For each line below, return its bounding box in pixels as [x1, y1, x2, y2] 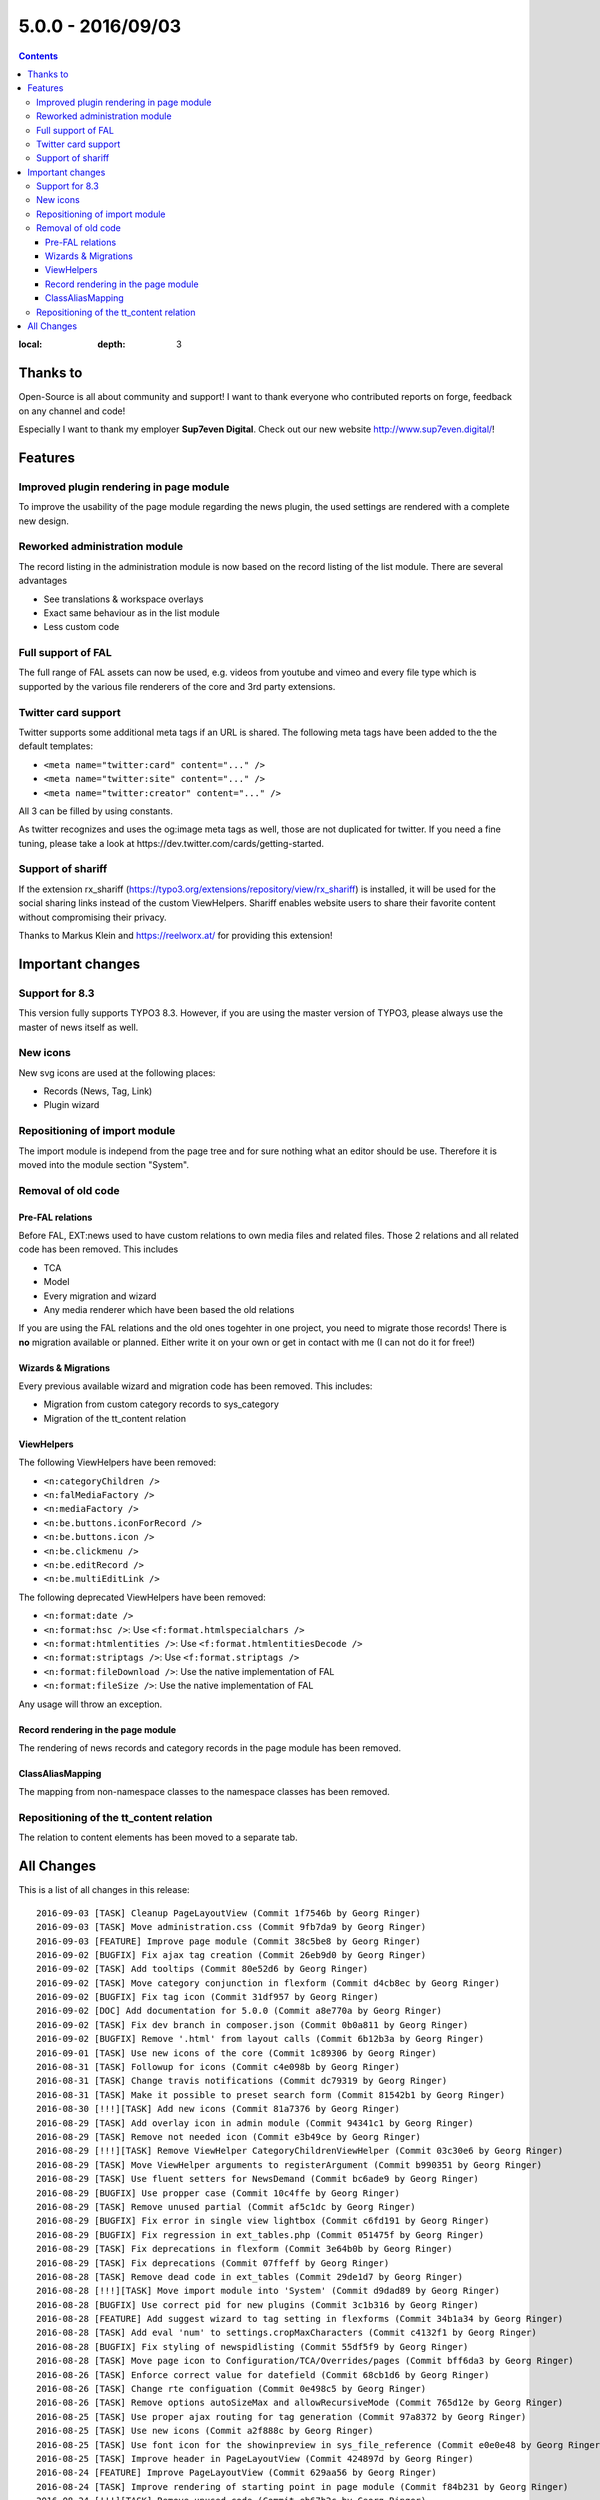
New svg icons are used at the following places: [18, 1066, 216, 1079]
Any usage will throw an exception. [18, 1698, 163, 1710]
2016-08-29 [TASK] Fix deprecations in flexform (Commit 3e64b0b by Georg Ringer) [36, 2243, 453, 2255]
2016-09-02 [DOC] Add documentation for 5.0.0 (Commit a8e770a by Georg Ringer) [36, 2005, 443, 2017]
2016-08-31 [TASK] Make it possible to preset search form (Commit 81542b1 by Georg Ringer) [36, 2089, 506, 2100]
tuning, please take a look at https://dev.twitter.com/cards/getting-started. [18, 837, 325, 849]
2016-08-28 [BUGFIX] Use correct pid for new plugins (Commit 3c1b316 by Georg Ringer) [36, 2299, 480, 2310]
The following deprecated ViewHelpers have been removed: [18, 1591, 267, 1603]
